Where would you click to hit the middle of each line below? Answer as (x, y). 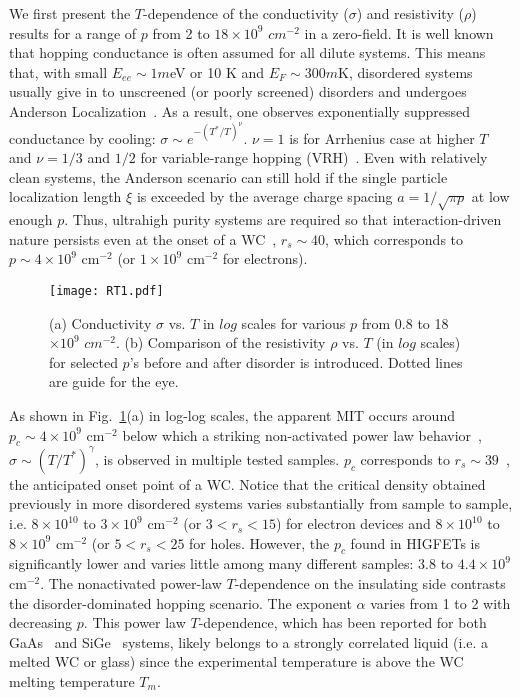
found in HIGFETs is (415, 542)
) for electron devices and (353, 523)
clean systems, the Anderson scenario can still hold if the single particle (228, 176)
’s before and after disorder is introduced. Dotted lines (296, 361)
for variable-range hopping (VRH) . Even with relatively (314, 157)
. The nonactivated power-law (131, 583)
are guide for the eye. (114, 381)
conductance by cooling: (82, 137)
